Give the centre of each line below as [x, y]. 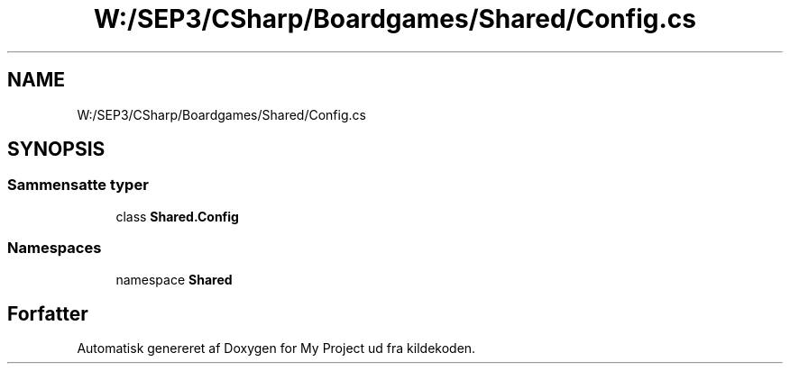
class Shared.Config [177, 216]
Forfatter [48, 313]
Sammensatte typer [78, 185]
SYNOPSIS [56, 149]
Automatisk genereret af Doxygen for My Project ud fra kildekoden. [276, 348]
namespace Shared [174, 279]
